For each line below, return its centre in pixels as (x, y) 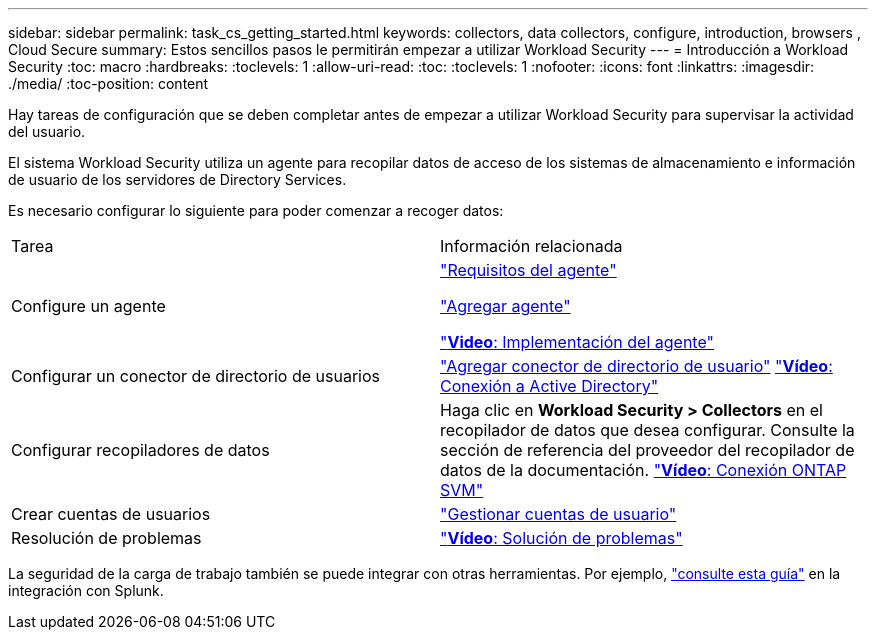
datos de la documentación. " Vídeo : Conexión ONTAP (643, 470)
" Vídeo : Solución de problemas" (561, 538)
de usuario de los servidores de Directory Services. (177, 179)
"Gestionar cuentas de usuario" (558, 514)
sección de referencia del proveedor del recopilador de (647, 450)
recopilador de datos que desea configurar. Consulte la (647, 430)
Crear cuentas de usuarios (111, 514)
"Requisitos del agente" (528, 270)
